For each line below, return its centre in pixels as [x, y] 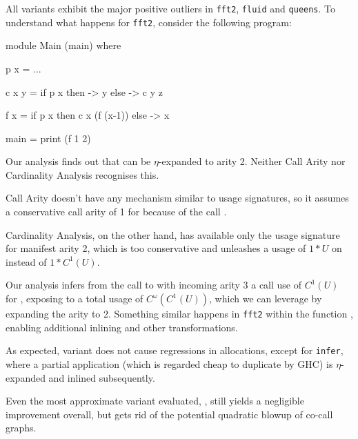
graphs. [21, 428]
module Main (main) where [63, 45]
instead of [26, 261]
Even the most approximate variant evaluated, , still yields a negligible [155, 401]
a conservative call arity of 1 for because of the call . [116, 212]
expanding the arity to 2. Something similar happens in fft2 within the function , [179, 314]
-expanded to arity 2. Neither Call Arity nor [252, 161]
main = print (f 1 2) [48, 138]
